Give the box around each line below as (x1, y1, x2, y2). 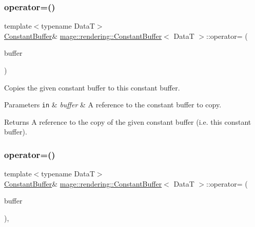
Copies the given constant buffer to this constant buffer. (4, 82, 180, 93)
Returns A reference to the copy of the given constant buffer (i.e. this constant (4, 116, 251, 127)
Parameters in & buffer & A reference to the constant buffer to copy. (4, 99, 222, 110)
